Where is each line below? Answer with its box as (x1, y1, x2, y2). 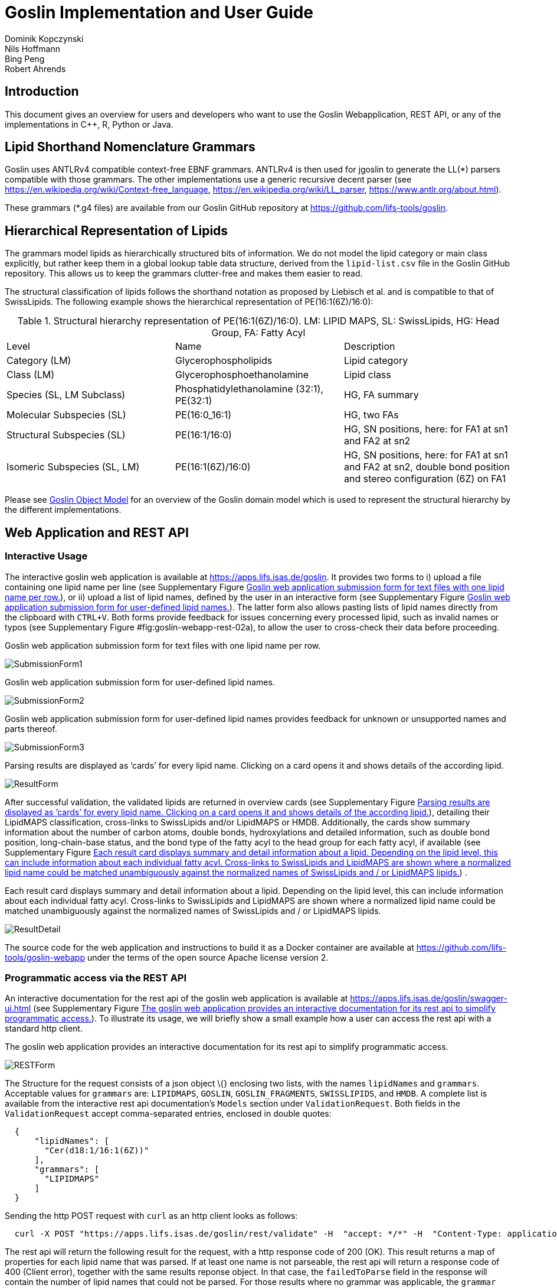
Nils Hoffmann (5, 43, 60, 54)
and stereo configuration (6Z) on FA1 (343, 473, 506, 485)
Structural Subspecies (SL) (6, 429, 126, 441)
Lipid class (343, 369, 391, 381)
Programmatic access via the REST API (5, 971, 187, 984)
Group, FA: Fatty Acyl (211, 327, 306, 339)
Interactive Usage (5, 550, 88, 562)
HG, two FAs (343, 409, 399, 421)
